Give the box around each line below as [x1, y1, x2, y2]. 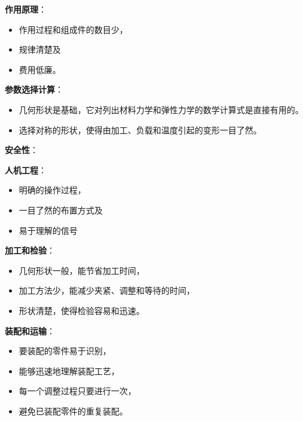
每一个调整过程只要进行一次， [19, 385, 136, 397]
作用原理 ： [5, 3, 47, 15]
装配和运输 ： [5, 324, 55, 337]
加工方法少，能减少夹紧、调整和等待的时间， [19, 284, 195, 297]
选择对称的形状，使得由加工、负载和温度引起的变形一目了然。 [19, 123, 262, 136]
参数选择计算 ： [5, 83, 63, 96]
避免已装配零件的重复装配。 [19, 404, 128, 417]
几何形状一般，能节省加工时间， [19, 264, 145, 276]
